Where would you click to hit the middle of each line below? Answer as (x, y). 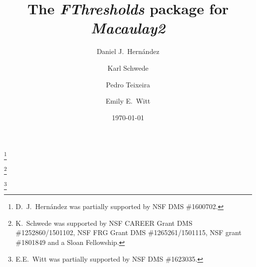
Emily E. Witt (128, 101)
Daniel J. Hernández (128, 51)
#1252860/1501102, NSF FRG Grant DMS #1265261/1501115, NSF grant (128, 232)
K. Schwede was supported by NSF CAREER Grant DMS (104, 223)
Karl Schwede (128, 67)
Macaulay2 (128, 28)
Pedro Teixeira (128, 84)
